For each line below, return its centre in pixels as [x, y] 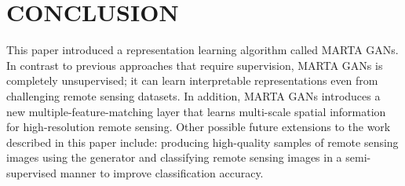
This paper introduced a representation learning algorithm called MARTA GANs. [202, 50]
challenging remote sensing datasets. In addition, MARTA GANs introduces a [193, 95]
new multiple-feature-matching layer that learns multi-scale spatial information [196, 111]
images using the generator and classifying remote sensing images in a [174, 157]
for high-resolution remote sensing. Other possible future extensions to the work [199, 127]
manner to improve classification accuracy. [162, 172]
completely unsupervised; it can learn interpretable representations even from [192, 80]
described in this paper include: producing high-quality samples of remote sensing [202, 142]
